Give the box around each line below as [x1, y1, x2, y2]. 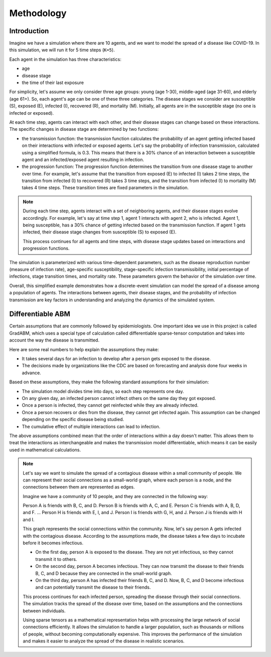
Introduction [9, 27, 49, 35]
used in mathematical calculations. [9, 447, 81, 453]
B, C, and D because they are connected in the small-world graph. [35, 570, 173, 576]
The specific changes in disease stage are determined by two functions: [9, 126, 159, 132]
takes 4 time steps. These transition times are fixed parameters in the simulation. [22, 185, 189, 191]
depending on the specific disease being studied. [22, 417, 124, 423]
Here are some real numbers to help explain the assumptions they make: [9, 346, 159, 352]
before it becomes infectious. [23, 540, 84, 546]
